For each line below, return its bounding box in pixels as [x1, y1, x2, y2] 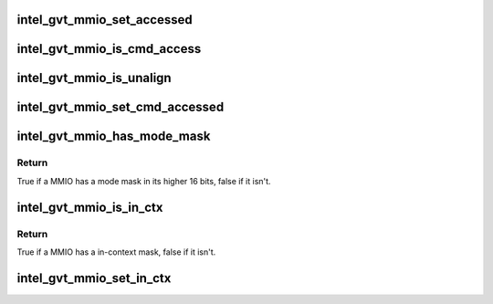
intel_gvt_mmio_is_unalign [16, 70, 173, 86]
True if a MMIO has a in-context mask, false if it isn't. [16, 246, 216, 257]
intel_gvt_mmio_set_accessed [16, 12, 193, 27]
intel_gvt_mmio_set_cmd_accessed [16, 100, 225, 115]
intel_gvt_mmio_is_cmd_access [16, 41, 202, 57]
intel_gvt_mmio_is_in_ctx [16, 199, 163, 215]
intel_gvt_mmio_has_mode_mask [16, 129, 211, 144]
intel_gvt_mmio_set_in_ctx [16, 270, 172, 286]
